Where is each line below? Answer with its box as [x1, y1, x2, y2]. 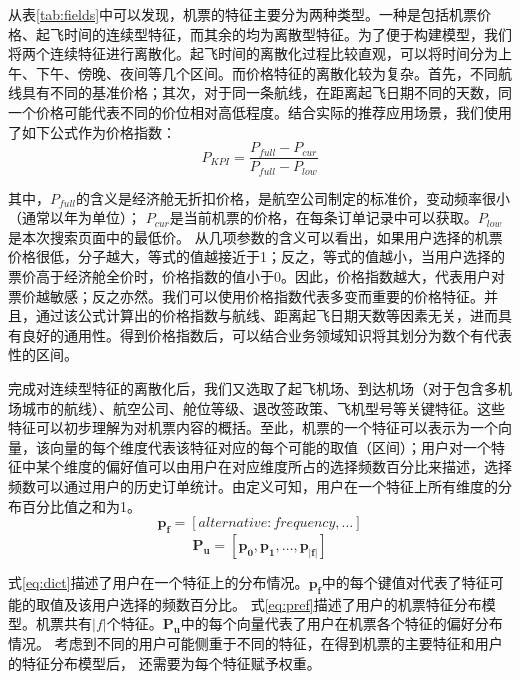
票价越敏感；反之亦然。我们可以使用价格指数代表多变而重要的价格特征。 [8, 285, 484, 306]
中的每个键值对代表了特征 [321, 571, 490, 592]
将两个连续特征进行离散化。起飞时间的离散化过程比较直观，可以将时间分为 [8, 43, 498, 64]
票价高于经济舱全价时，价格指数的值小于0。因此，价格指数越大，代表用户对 [8, 266, 505, 287]
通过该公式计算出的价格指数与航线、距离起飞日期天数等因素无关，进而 [35, 305, 498, 326]
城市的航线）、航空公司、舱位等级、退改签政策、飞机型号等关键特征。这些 [21, 397, 505, 418]
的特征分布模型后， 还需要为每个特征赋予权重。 [8, 652, 321, 673]
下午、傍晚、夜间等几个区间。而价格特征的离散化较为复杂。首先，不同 [35, 62, 498, 83]
